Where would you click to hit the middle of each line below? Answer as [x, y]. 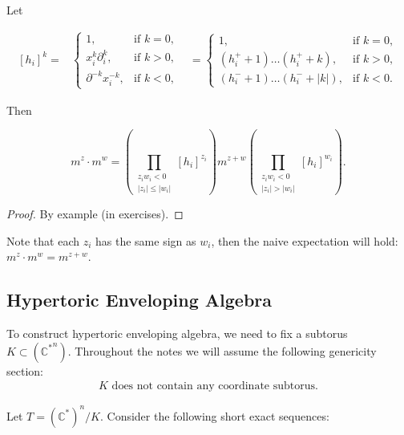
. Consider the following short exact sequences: [214, 415]
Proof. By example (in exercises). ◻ [95, 213]
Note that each [43, 240]
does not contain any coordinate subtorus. [215, 386]
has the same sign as [146, 240]
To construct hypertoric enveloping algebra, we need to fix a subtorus [177, 333]
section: [25, 370]
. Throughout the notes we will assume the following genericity [222, 350]
